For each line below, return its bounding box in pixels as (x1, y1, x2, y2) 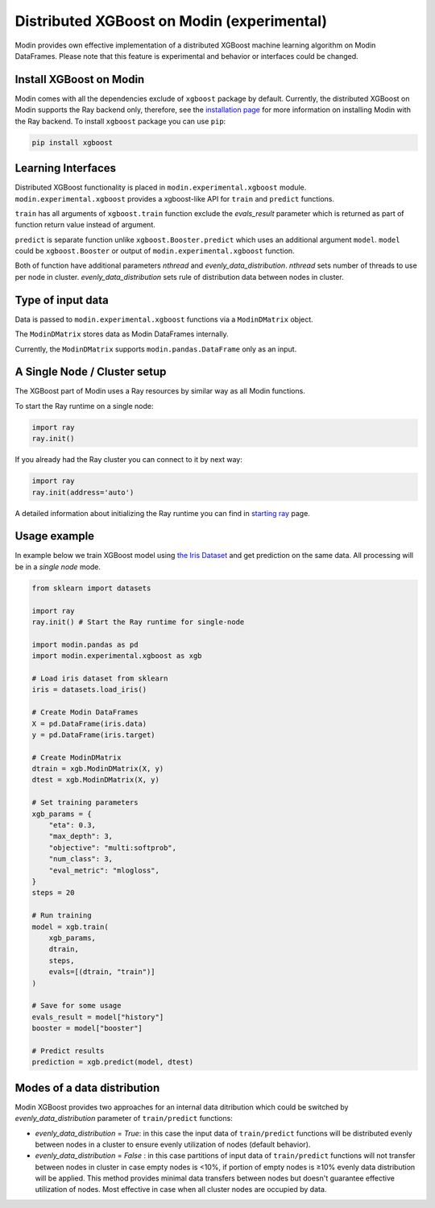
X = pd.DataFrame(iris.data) (31, 719, 147, 728)
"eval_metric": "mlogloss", (48, 865, 160, 875)
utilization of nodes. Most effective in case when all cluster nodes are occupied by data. (35, 1185, 327, 1194)
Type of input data (14, 293, 109, 306)
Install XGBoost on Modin (14, 73, 145, 86)
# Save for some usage (31, 1001, 122, 1010)
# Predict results (31, 1046, 105, 1056)
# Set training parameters (31, 798, 139, 807)
